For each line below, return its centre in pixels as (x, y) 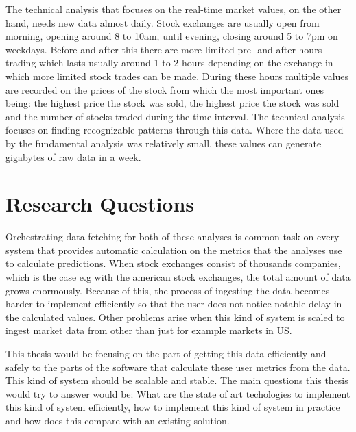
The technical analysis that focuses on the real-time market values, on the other (174, 9)
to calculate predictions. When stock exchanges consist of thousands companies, (173, 263)
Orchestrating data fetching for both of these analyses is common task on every (173, 237)
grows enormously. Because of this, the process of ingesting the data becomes (168, 290)
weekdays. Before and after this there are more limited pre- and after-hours (164, 49)
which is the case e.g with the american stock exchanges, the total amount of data (178, 277)
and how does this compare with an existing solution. (118, 420)
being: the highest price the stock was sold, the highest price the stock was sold (173, 103)
